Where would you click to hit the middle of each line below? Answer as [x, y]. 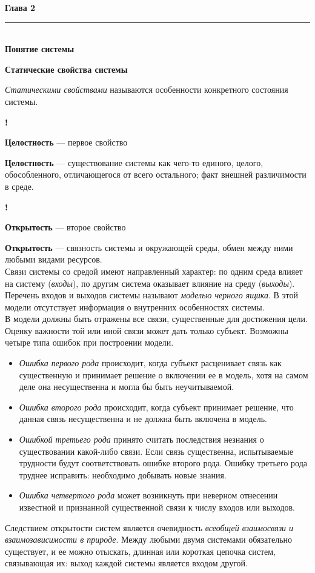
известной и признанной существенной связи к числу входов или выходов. [157, 507]
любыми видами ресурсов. [54, 259]
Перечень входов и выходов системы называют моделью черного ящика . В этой [152, 295]
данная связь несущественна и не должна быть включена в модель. [143, 419]
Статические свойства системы [66, 69]
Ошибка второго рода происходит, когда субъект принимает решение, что [156, 407]
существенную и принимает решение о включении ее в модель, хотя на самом [164, 374]
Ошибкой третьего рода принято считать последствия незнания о [141, 439]
